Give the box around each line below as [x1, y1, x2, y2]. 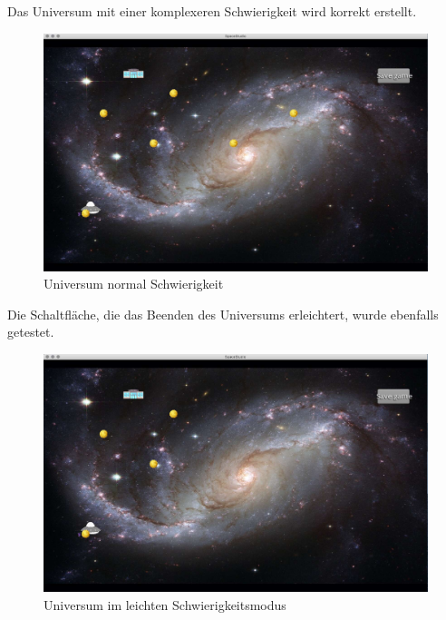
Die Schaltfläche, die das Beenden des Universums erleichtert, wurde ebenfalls [7, 304, 439, 323]
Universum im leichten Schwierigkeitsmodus [44, 595, 286, 614]
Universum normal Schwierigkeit [44, 274, 224, 293]
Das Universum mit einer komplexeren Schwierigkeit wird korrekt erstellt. [7, 2, 417, 20]
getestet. [7, 322, 54, 341]
